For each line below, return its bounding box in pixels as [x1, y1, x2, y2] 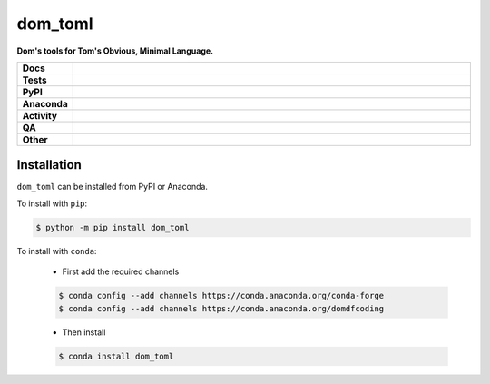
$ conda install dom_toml [58, 350, 174, 361]
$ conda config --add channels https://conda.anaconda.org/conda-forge [58, 290, 385, 301]
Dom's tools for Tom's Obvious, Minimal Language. [16, 45, 213, 56]
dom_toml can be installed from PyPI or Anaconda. [16, 182, 209, 192]
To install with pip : [16, 198, 88, 209]
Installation [16, 157, 82, 172]
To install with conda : [16, 245, 97, 256]
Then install [62, 327, 106, 338]
